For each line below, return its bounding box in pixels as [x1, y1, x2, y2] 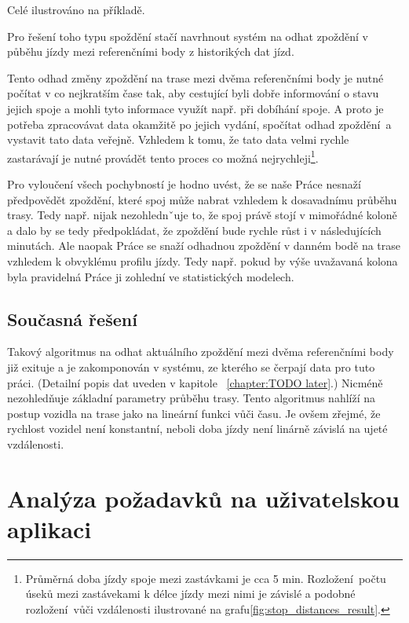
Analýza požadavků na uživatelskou [7, 482, 400, 514]
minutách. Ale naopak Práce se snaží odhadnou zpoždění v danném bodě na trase [7, 237, 401, 254]
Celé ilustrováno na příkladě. [7, 2, 145, 17]
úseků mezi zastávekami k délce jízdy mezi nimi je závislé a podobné [25, 585, 356, 602]
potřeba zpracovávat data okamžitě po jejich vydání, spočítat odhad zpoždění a [7, 115, 392, 132]
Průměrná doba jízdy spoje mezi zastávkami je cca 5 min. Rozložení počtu [25, 570, 386, 586]
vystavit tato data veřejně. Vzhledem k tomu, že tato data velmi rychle [7, 131, 349, 148]
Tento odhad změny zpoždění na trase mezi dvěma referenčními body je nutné [7, 69, 384, 86]
